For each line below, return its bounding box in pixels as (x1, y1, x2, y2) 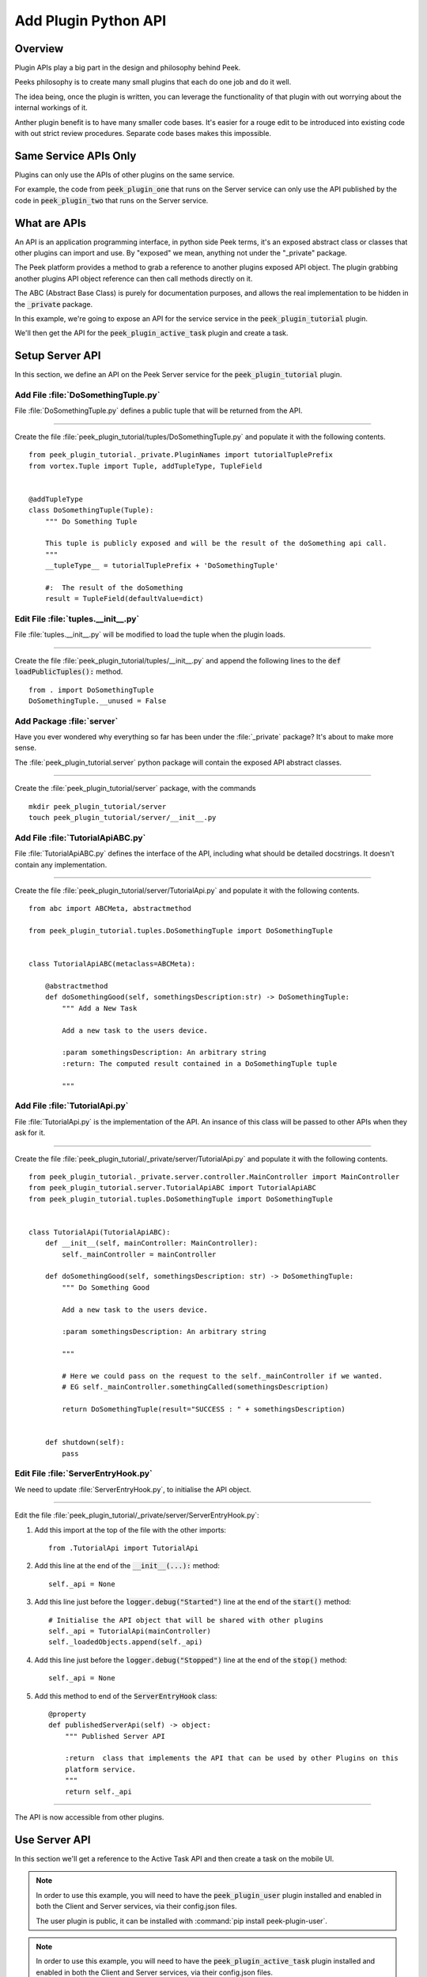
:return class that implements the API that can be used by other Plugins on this (64, 1754, 399, 1763)
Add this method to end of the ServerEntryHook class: (34, 1691, 217, 1700)
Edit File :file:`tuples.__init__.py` (14, 614, 140, 625)
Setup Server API (14, 349, 101, 363)
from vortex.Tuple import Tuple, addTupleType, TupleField (28, 461, 263, 471)
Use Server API (14, 1833, 91, 1847)
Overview (14, 42, 64, 55)
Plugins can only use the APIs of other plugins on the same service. (14, 170, 235, 180)
